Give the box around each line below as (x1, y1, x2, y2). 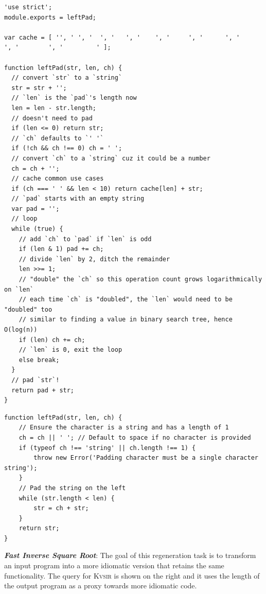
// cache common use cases (11, 175, 104, 183)
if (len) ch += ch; (19, 336, 85, 344)
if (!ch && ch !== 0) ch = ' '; (11, 145, 122, 152)
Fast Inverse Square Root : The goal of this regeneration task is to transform (4, 550, 256, 561)
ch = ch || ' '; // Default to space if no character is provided (19, 434, 251, 441)
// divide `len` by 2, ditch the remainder (19, 255, 170, 263)
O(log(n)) (4, 326, 38, 333)
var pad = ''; (11, 205, 60, 212)
